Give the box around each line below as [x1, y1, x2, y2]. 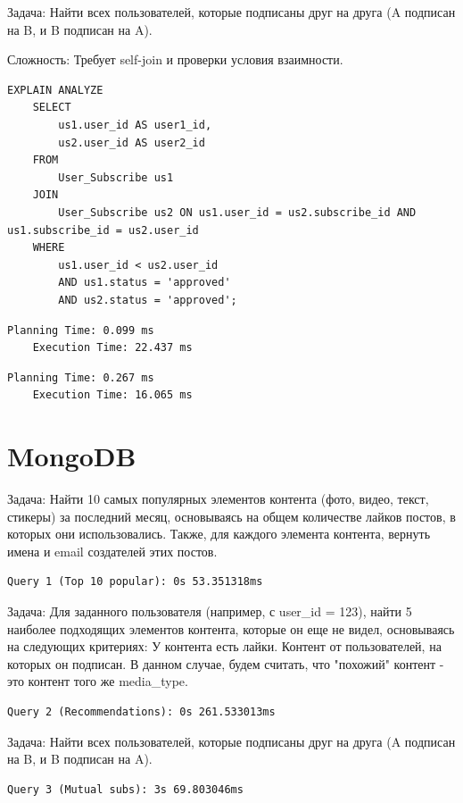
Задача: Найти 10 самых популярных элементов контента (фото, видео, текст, [7, 489, 429, 507]
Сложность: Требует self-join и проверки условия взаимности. [7, 50, 343, 69]
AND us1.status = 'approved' [58, 276, 231, 289]
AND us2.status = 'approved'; [58, 293, 237, 306]
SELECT [32, 101, 71, 114]
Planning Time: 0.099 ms [7, 323, 154, 337]
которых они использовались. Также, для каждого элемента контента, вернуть [7, 524, 431, 543]
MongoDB [7, 438, 136, 474]
